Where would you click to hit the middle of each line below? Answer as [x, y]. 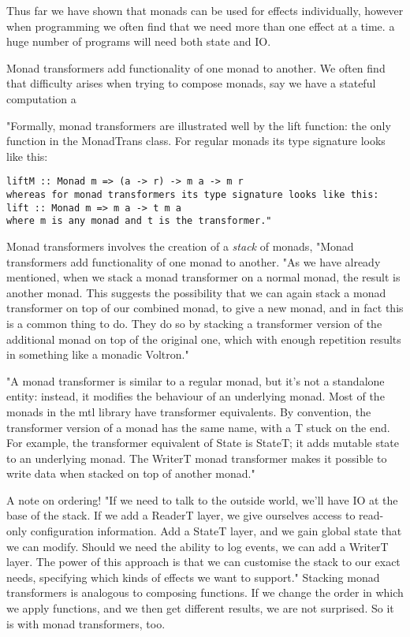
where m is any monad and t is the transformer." [139, 221]
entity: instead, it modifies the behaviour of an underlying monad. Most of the [196, 396]
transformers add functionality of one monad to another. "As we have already [194, 261]
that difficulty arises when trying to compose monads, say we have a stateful [191, 83]
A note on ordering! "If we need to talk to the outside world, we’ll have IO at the [202, 499]
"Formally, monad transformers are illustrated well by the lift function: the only [199, 125]
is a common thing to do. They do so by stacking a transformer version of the [194, 323]
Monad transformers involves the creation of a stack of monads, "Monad [180, 246]
